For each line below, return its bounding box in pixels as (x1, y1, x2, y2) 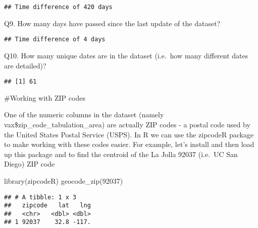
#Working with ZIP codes (4, 92, 85, 103)
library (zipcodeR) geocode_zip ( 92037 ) (4, 175, 123, 186)
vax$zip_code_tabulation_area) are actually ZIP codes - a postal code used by (4, 119, 250, 129)
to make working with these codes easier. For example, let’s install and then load (4, 139, 254, 149)
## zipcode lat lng (4, 202, 91, 209)
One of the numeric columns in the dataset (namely (4, 109, 164, 120)
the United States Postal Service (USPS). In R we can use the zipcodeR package (4, 129, 254, 139)
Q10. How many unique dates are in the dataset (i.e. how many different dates (4, 50, 248, 60)
